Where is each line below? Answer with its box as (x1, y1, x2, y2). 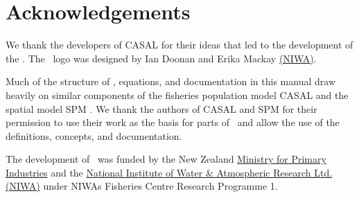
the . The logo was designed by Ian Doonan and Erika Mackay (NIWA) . (6, 51, 317, 65)
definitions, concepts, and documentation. (6, 128, 182, 143)
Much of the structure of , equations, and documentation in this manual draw (6, 74, 335, 89)
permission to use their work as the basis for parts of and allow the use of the (6, 115, 340, 129)
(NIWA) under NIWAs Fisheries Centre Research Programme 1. (6, 179, 278, 193)
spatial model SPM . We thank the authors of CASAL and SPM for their (6, 101, 317, 116)
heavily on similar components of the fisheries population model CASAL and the (6, 87, 349, 102)
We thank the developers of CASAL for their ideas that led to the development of (6, 37, 353, 52)
